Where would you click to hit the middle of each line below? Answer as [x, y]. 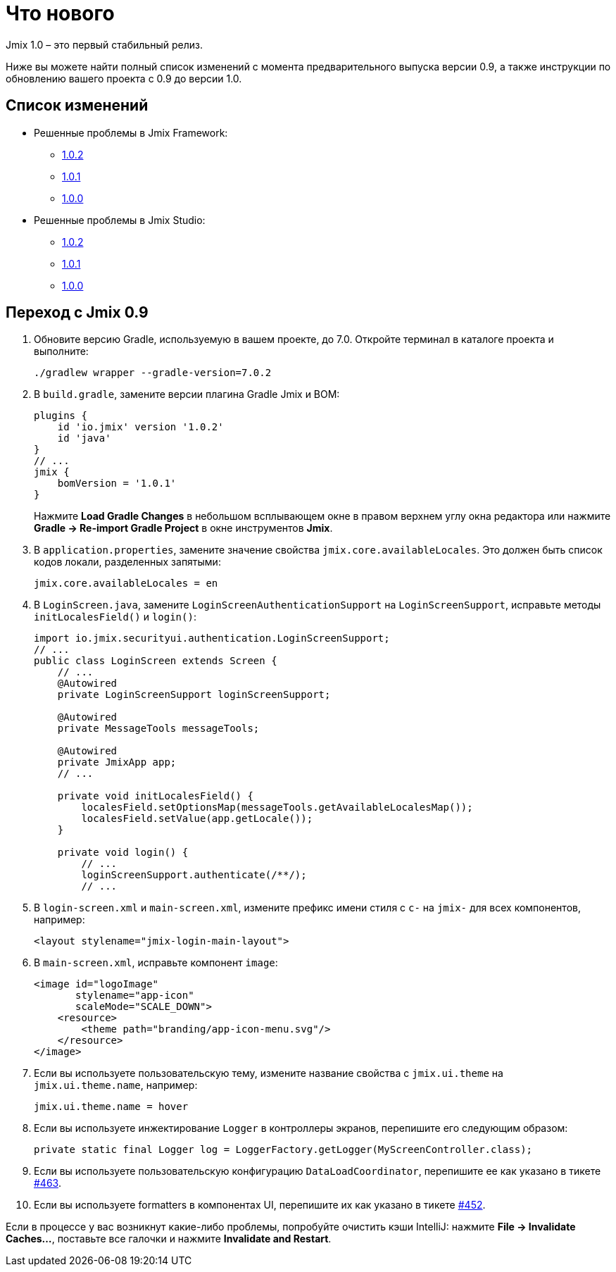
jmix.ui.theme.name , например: [116, 1085]
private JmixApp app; [117, 762]
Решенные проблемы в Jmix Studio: [120, 220]
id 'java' [84, 438]
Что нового [60, 13]
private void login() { [123, 853]
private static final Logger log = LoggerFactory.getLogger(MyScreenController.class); [283, 1150]
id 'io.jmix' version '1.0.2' [140, 427]
